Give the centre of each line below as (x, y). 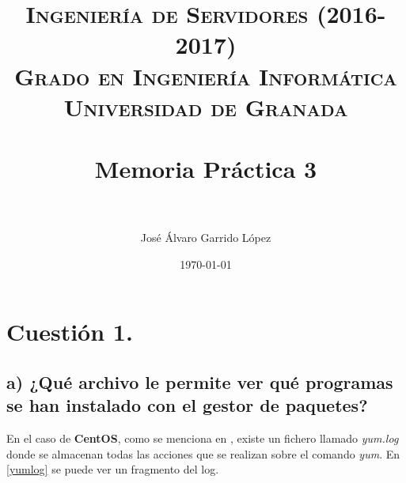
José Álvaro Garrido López (206, 238)
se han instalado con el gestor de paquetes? (187, 405)
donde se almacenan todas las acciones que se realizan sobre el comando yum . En (203, 453)
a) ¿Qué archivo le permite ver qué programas (200, 382)
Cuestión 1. (70, 332)
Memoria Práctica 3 (206, 169)
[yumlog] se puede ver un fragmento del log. (113, 469)
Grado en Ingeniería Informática (206, 75)
